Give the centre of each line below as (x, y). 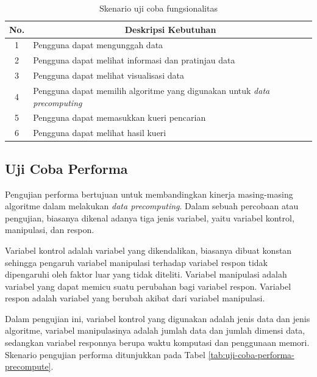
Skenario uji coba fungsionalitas (158, 8)
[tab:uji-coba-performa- (251, 354)
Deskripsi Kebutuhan (170, 29)
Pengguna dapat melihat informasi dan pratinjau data (134, 60)
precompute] (28, 366)
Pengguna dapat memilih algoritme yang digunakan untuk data (151, 90)
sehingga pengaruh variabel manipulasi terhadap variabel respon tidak (137, 262)
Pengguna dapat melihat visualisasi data (109, 75)
